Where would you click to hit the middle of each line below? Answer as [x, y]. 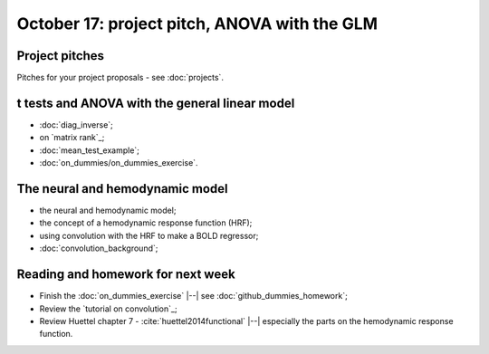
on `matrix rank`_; [72, 138]
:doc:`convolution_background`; [99, 248]
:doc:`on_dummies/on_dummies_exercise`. [119, 163]
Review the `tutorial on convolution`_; [108, 309]
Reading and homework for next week [126, 275]
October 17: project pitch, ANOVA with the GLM [197, 24]
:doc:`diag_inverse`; [76, 124]
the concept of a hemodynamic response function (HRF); [146, 223]
